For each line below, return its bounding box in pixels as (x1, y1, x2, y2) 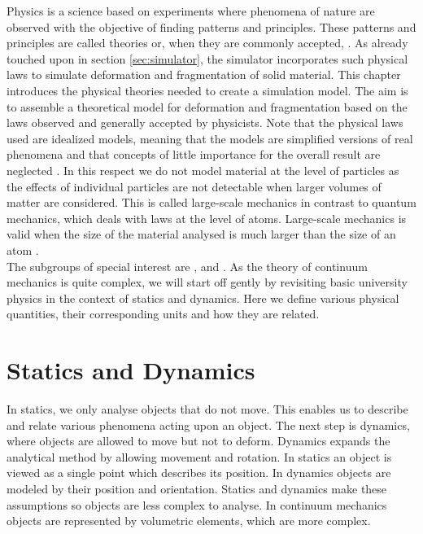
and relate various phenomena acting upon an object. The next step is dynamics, (7, 416, 410, 433)
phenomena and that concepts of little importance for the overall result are (7, 146, 381, 163)
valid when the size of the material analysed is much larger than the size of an (7, 225, 396, 243)
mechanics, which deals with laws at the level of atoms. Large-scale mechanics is (7, 209, 407, 226)
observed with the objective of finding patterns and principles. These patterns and (7, 18, 416, 35)
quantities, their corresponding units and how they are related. (7, 305, 320, 322)
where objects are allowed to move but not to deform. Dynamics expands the (7, 432, 390, 449)
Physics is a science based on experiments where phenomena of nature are (7, 2, 375, 19)
